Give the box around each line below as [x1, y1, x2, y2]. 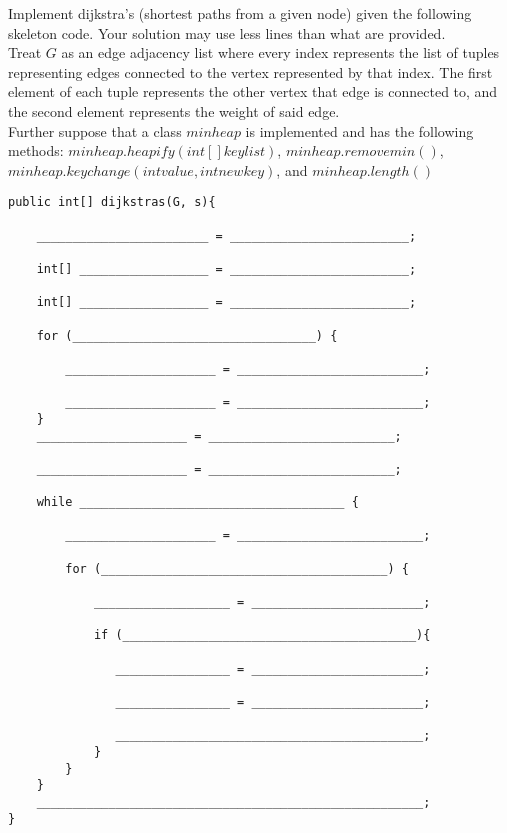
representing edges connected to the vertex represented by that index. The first [8, 61, 493, 82]
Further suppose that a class [8, 120, 182, 141]
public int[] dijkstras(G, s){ [8, 195, 216, 210]
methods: [8, 140, 64, 161]
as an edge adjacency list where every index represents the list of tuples [61, 42, 500, 63]
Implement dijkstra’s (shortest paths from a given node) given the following [8, 3, 472, 23]
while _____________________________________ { [36, 495, 359, 510]
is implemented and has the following [245, 120, 474, 141]
